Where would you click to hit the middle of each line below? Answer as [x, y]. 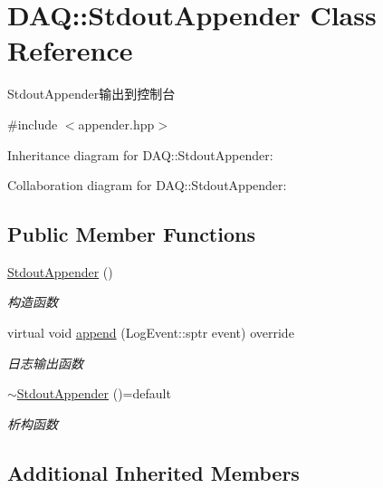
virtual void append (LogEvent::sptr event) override [151, 333]
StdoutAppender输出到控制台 [91, 94]
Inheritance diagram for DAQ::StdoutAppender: [140, 154]
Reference [70, 50]
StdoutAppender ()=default [94, 393]
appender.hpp [116, 124]
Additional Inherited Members [153, 472]
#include [33, 124]
